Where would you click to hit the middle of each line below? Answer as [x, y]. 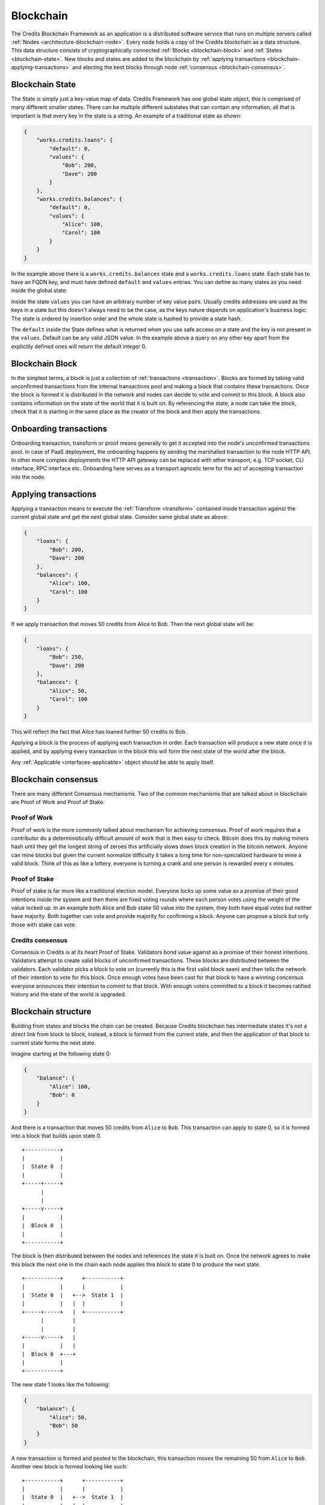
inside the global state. [39, 290]
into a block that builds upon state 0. [56, 1136]
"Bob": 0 [62, 1095]
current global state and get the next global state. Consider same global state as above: [120, 517]
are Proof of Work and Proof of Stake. [58, 802]
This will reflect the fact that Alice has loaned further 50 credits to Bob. [99, 731]
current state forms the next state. [54, 1043]
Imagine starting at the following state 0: [61, 1054]
